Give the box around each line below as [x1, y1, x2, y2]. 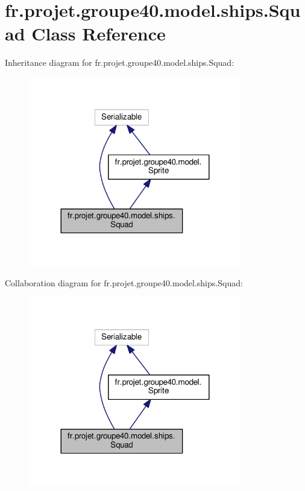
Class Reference [31, 21, 166, 46]
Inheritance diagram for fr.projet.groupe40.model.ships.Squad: [5, 56, 234, 69]
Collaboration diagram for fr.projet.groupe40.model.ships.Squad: [5, 276, 243, 289]
